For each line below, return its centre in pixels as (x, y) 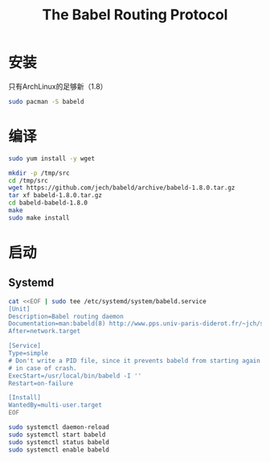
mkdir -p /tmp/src (39, 173)
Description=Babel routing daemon (66, 316)
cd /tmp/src (28, 180)
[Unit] (19, 309)
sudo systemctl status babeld (59, 442)
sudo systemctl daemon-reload (59, 427)
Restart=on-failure (41, 383)
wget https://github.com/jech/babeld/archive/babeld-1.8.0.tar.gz (122, 188)
